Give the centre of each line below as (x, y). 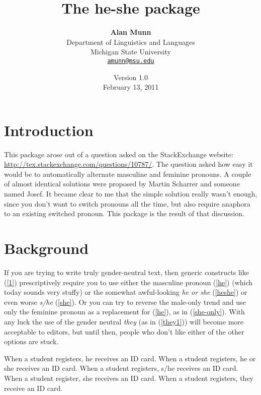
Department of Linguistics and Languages (131, 42)
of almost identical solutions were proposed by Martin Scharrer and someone (122, 184)
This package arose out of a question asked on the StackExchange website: (119, 154)
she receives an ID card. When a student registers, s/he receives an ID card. (121, 368)
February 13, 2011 (131, 87)
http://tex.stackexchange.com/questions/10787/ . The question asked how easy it (128, 164)
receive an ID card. (33, 388)
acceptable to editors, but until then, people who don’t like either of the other (124, 331)
